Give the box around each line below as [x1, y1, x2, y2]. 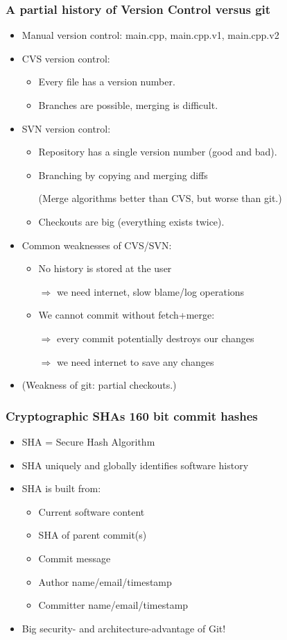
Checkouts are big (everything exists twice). [38, 214, 225, 228]
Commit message [38, 550, 111, 565]
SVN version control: [21, 121, 111, 135]
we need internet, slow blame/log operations [56, 284, 245, 298]
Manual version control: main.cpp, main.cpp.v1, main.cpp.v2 [21, 28, 279, 42]
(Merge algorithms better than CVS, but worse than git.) [38, 191, 282, 205]
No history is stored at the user [38, 261, 172, 276]
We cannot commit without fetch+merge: [38, 308, 215, 322]
